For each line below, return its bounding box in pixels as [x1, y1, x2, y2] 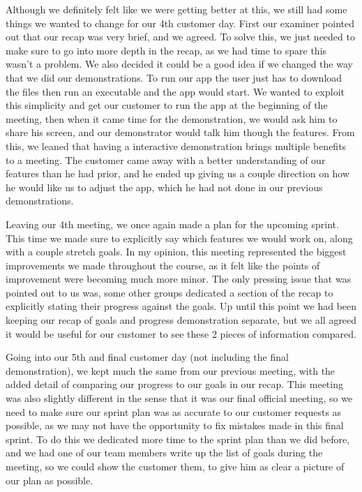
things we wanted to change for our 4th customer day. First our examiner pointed [6, 15, 354, 30]
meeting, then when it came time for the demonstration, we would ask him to [6, 111, 338, 126]
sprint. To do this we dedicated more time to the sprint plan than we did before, [6, 431, 350, 446]
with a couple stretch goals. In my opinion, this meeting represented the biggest [6, 244, 347, 259]
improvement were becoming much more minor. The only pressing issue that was [6, 271, 352, 286]
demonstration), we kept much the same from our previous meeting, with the [6, 363, 335, 378]
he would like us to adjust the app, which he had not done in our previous [6, 179, 323, 194]
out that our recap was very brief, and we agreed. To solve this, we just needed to [6, 29, 355, 44]
